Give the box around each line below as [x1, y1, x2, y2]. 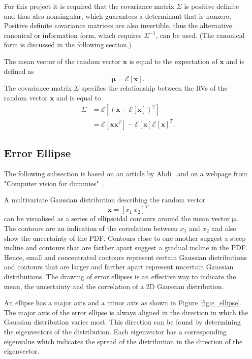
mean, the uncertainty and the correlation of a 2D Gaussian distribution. [4, 281, 224, 291]
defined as [4, 65, 34, 76]
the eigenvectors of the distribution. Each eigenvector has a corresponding [4, 326, 227, 336]
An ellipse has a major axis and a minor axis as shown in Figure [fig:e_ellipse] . [4, 297, 242, 308]
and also [211, 223, 237, 233]
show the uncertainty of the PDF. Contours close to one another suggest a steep [4, 232, 246, 243]
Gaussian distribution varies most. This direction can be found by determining [4, 317, 241, 327]
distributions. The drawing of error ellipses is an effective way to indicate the [4, 271, 236, 281]
